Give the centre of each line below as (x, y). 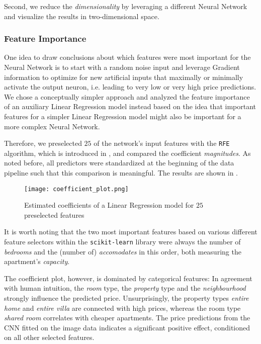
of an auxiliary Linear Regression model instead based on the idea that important (130, 106)
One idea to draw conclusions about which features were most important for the (127, 57)
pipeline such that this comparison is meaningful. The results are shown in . (121, 173)
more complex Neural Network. (52, 126)
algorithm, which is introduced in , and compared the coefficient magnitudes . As (127, 153)
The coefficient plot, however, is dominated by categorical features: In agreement (128, 278)
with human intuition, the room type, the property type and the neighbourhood (125, 288)
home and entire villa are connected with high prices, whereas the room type (122, 308)
